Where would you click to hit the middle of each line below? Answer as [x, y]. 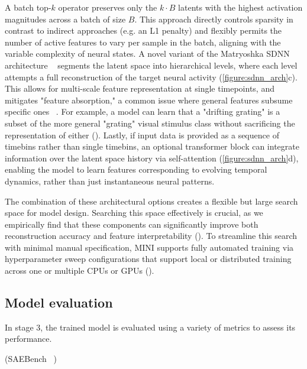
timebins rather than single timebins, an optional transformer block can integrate [152, 146]
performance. [28, 339]
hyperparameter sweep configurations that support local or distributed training [148, 259]
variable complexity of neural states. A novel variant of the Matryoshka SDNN [147, 54]
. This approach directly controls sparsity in [214, 19]
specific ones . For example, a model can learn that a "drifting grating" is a [143, 111]
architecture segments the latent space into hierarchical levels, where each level [151, 65]
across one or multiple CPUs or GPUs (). [80, 271]
